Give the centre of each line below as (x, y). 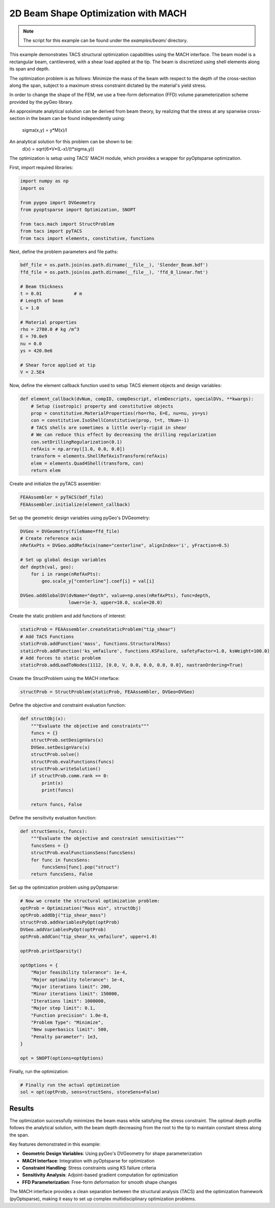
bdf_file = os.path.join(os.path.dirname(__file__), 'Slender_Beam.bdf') (114, 265)
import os (32, 188)
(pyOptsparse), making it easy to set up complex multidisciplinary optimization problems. (103, 1199)
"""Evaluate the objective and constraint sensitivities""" (107, 838)
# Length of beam (42, 301)
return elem (46, 470)
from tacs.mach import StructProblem (67, 224)
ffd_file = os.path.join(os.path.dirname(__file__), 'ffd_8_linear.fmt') (114, 272)
